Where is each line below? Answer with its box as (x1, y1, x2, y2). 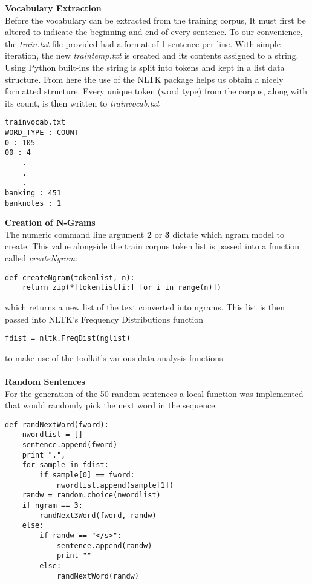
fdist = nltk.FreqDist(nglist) (5, 334, 131, 343)
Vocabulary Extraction (5, 2, 102, 14)
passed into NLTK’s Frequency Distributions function (5, 312, 204, 325)
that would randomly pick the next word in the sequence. (5, 399, 218, 412)
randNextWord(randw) (56, 571, 139, 580)
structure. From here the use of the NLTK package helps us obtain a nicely (5, 73, 284, 85)
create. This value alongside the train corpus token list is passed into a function (5, 240, 300, 252)
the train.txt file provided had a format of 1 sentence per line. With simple (5, 37, 281, 50)
